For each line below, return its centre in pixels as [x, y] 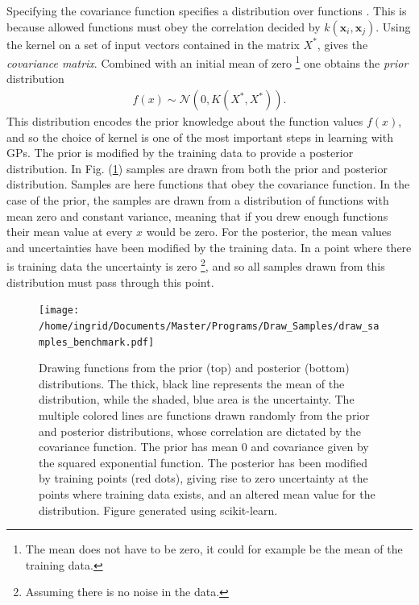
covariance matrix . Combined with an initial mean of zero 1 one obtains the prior [207, 62]
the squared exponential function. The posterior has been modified [203, 462]
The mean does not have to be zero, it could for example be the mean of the [214, 549]
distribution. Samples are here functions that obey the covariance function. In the [208, 184]
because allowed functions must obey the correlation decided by [164, 26]
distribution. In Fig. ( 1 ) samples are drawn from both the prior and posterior [197, 168]
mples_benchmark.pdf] [97, 342]
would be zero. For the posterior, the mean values [269, 232]
